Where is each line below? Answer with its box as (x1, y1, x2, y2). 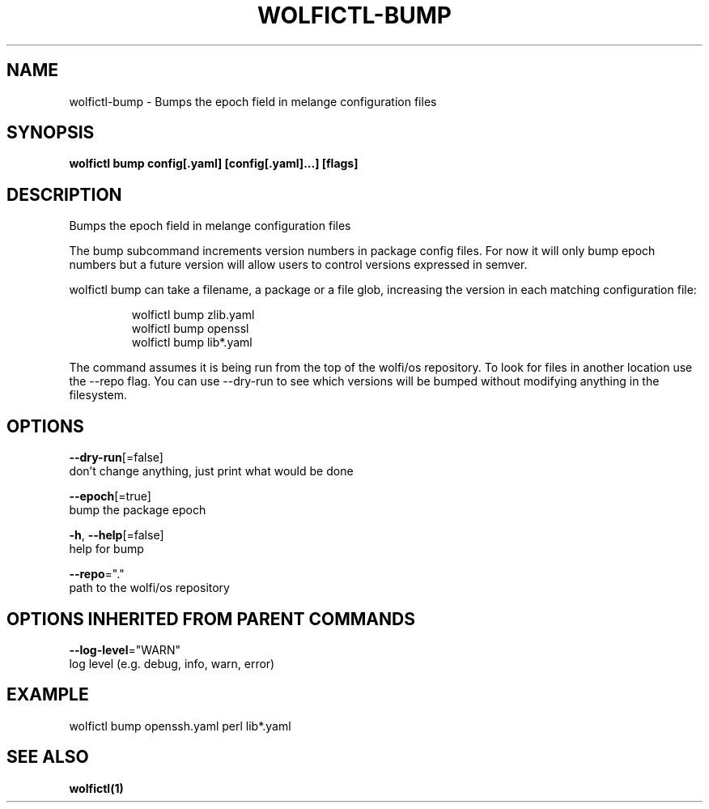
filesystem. (69, 388, 128, 402)
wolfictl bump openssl (131, 321, 249, 336)
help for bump (69, 542, 144, 556)
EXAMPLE (6, 684, 89, 705)
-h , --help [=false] (69, 528, 164, 543)
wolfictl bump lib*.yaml (131, 335, 253, 350)
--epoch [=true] (69, 489, 151, 504)
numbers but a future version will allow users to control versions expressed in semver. (69, 258, 528, 272)
